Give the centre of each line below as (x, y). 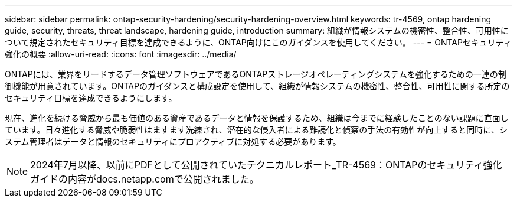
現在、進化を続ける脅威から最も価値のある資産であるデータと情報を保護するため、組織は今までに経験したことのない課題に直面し (257, 118)
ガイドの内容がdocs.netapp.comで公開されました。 (145, 179)
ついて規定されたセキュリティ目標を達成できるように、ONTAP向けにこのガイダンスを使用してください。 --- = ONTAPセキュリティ (258, 42)
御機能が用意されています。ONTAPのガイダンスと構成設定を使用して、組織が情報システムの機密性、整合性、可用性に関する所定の (257, 86)
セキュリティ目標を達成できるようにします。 (91, 98)
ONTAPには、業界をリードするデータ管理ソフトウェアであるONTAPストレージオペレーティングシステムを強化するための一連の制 (256, 74)
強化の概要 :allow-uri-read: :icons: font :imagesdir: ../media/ (121, 54)
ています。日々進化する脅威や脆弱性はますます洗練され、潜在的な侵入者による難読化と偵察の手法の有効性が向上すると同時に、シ (256, 130)
